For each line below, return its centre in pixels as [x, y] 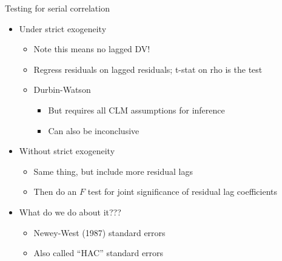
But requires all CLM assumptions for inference [136, 110]
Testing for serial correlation [57, 8]
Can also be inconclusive [94, 130]
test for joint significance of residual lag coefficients [182, 192]
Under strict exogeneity [63, 28]
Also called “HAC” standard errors [99, 253]
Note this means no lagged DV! [92, 49]
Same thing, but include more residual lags [113, 171]
